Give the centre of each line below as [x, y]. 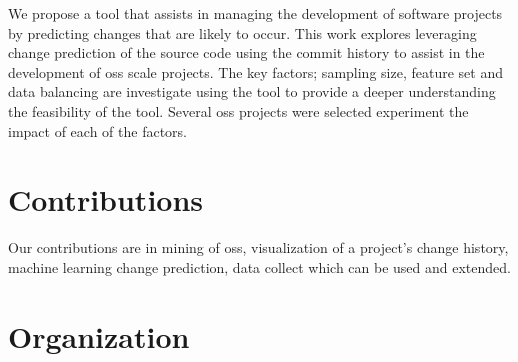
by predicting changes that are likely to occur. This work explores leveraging [242, 32]
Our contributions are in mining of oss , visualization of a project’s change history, [258, 247]
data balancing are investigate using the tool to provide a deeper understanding [252, 91]
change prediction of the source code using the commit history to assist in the [246, 52]
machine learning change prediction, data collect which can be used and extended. [259, 266]
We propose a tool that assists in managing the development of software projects [255, 13]
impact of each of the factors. [97, 130]
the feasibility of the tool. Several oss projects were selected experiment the [238, 110]
